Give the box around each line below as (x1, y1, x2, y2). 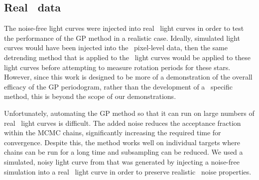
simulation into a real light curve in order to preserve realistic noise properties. (4, 166, 252, 177)
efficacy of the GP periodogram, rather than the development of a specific (4, 81, 233, 91)
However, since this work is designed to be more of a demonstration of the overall (4, 72, 253, 82)
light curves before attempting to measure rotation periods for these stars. (4, 62, 231, 72)
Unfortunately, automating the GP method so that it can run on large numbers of (4, 107, 255, 118)
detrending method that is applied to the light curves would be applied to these (4, 52, 251, 62)
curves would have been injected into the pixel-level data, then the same (4, 42, 228, 53)
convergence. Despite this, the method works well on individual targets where (4, 137, 240, 147)
